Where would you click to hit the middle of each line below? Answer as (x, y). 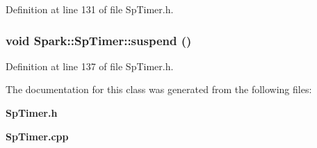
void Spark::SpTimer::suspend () (99, 40)
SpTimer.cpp (37, 136)
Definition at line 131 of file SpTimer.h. (90, 9)
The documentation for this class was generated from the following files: (159, 89)
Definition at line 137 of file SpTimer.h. (90, 66)
